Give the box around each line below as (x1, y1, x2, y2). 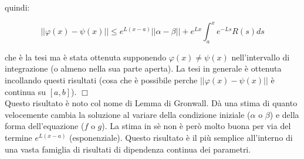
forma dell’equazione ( (5, 120, 85, 132)
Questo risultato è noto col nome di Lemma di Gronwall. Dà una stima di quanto (5, 97, 298, 109)
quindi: (5, 1, 30, 13)
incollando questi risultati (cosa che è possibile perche (5, 74, 198, 86)
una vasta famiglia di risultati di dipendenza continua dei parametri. (5, 143, 251, 155)
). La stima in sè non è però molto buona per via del (102, 120, 291, 132)
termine (5, 131, 32, 144)
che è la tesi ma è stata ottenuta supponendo (5, 50, 167, 63)
